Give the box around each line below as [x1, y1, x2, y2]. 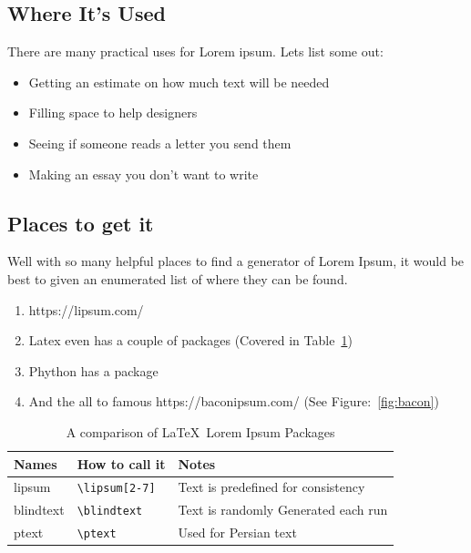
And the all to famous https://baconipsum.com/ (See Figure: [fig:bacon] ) [28, 392, 439, 411]
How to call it [77, 454, 166, 473]
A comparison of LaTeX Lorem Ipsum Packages [66, 422, 335, 441]
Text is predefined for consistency [178, 477, 365, 497]
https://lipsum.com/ [28, 300, 144, 319]
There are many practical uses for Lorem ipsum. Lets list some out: [7, 42, 384, 61]
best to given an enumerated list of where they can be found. [7, 269, 348, 288]
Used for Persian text [178, 523, 297, 542]
